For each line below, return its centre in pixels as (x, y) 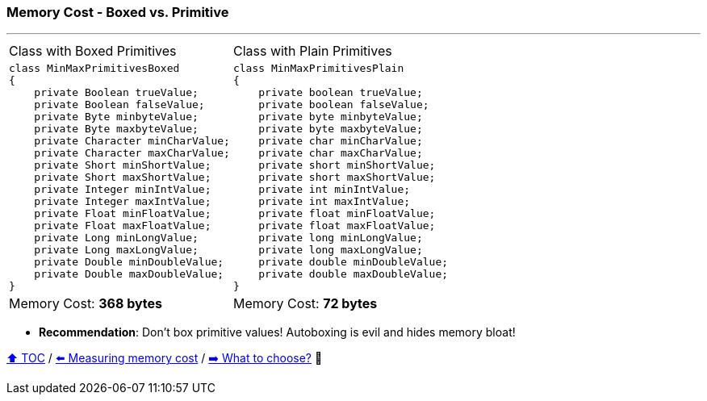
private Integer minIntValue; (123, 190)
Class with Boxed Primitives (93, 51)
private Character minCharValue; (132, 141)
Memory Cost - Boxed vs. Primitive (118, 12)
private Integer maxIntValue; (123, 202)
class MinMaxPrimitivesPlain (318, 69)
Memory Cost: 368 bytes (86, 304)
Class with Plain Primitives (312, 51)
